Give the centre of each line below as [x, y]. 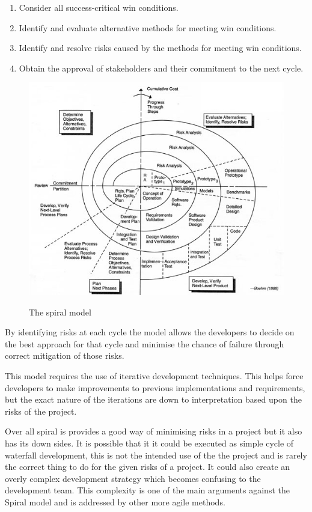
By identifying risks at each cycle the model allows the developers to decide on [150, 332]
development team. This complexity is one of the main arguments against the [147, 490]
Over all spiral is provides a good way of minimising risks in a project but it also [154, 431]
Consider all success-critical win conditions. [99, 7]
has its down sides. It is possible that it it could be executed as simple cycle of [149, 443]
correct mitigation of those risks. [65, 355]
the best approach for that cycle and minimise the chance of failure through [145, 343]
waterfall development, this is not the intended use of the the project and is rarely [156, 455]
